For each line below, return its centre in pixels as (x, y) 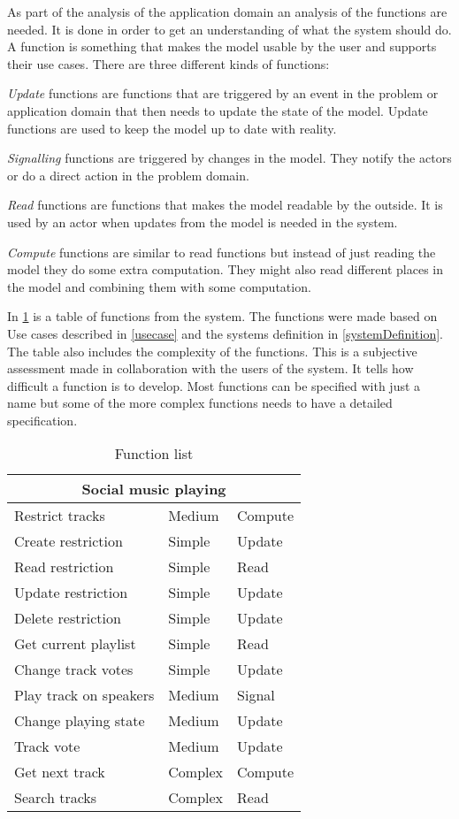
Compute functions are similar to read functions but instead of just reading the (222, 252)
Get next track (60, 772)
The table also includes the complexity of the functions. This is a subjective (212, 351)
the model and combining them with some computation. (159, 286)
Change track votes (74, 670)
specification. (42, 420)
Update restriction (71, 593)
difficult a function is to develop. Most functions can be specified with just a (214, 385)
